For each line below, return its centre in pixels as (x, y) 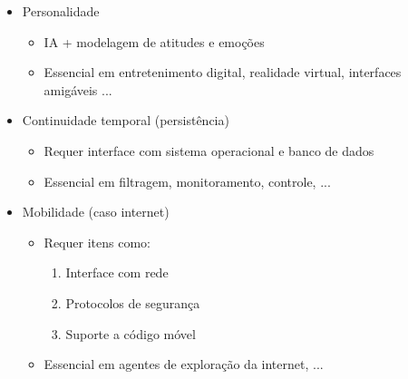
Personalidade (61, 11)
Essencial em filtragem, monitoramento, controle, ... (187, 181)
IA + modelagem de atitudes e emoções (154, 41)
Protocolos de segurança (133, 302)
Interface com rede (117, 272)
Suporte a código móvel (131, 333)
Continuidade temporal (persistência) (126, 120)
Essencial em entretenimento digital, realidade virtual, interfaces (223, 72)
